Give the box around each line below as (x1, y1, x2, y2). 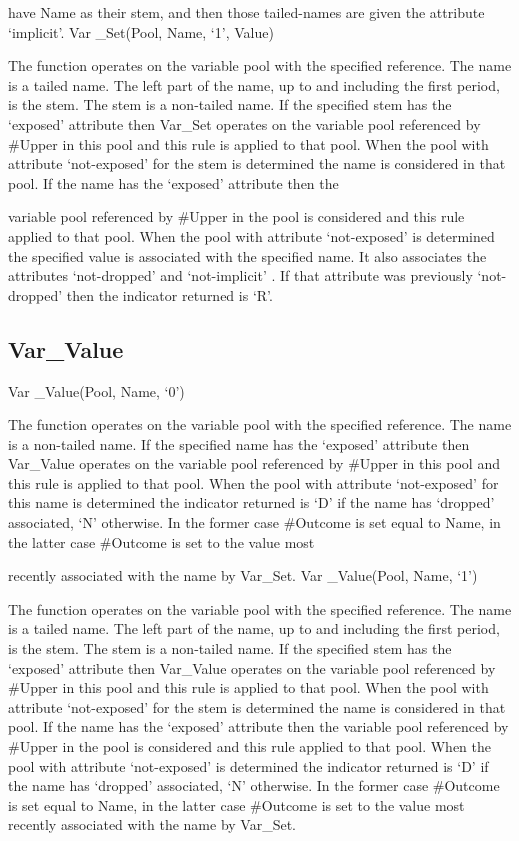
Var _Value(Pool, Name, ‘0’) (8, 380, 185, 401)
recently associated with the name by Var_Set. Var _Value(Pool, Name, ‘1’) (8, 565, 478, 586)
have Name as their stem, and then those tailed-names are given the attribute (8, 2, 485, 22)
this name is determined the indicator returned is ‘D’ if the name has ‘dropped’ (8, 492, 495, 513)
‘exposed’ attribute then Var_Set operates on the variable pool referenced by (8, 113, 481, 134)
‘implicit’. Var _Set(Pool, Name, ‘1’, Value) (8, 21, 274, 42)
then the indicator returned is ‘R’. (66, 284, 273, 305)
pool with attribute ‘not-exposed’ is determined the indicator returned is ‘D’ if (8, 755, 489, 776)
